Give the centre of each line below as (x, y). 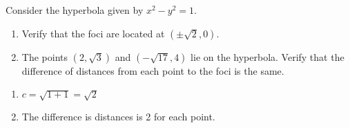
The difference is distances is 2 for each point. (118, 116)
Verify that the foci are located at (93, 33)
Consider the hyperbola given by (75, 10)
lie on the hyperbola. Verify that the (268, 56)
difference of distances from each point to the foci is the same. (153, 70)
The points (45, 56)
